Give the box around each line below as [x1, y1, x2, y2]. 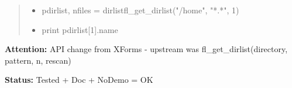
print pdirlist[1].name [42, 23, 118, 35]
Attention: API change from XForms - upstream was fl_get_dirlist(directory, [5, 43, 288, 55]
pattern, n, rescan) [5, 54, 71, 66]
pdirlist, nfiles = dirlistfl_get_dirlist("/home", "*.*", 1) [42, 4, 239, 16]
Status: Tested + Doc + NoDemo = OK [5, 74, 153, 86]
